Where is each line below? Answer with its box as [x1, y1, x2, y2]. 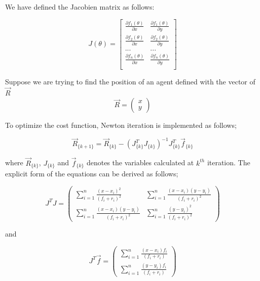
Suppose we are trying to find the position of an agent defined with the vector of [5, 76, 255, 86]
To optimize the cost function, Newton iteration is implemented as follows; [5, 120, 237, 130]
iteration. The [207, 157, 250, 168]
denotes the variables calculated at [86, 157, 194, 168]
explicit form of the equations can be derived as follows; [5, 168, 178, 178]
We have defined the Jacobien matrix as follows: [5, 2, 155, 12]
